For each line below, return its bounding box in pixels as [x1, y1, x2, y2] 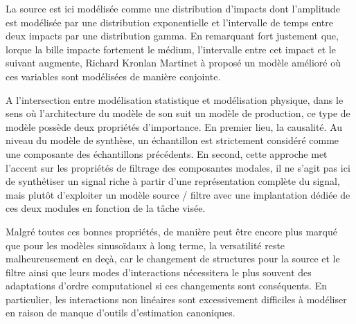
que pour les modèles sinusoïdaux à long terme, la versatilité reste [6, 237, 285, 252]
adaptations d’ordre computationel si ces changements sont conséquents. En [6, 278, 327, 293]
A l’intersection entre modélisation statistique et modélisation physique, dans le [6, 92, 344, 107]
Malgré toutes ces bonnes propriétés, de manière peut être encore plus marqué [6, 224, 337, 238]
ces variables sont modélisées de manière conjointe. [6, 69, 221, 83]
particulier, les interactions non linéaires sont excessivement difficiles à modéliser [6, 291, 347, 306]
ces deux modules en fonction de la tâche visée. [6, 201, 206, 215]
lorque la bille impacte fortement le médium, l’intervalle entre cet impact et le [6, 42, 336, 56]
